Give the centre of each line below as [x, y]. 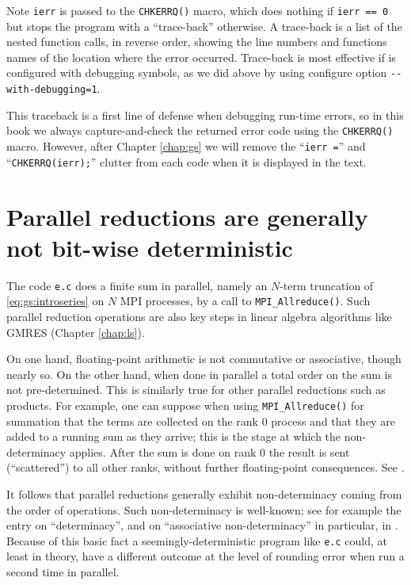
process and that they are [333, 421]
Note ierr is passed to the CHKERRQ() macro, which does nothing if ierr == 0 [198, 10]
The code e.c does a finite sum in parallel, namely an [137, 285]
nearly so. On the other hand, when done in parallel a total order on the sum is [199, 374]
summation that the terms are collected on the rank [132, 421]
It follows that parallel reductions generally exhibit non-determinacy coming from [204, 493]
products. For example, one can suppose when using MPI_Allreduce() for [185, 405]
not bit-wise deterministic [150, 247]
